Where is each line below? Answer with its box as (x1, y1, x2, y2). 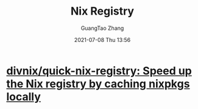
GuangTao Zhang (80, 24, 124, 32)
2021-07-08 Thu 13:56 (74, 36, 131, 43)
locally (6, 90, 41, 104)
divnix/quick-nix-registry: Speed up (6, 64, 192, 77)
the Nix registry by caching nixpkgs (6, 77, 190, 91)
